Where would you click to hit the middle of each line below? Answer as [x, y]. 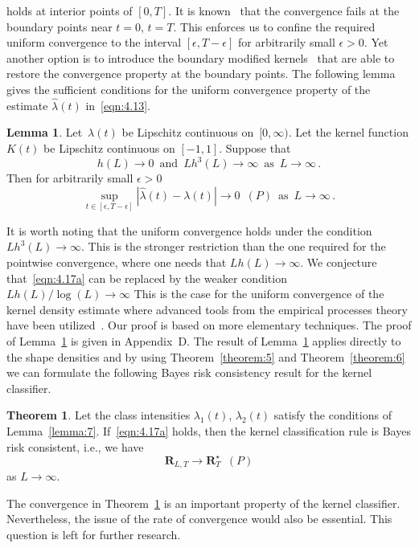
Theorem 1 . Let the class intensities [99, 415]
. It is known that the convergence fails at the [284, 10]
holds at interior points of [70, 10]
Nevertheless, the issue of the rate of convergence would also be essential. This [199, 519]
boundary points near [60, 26]
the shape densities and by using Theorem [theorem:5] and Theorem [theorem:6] [206, 356]
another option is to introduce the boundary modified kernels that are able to [201, 57]
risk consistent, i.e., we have [75, 446]
